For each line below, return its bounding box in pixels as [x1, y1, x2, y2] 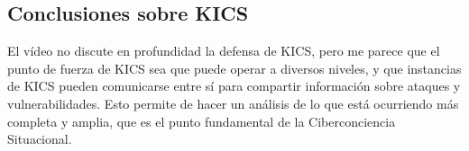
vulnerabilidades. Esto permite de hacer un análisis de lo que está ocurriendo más [7, 93, 459, 112]
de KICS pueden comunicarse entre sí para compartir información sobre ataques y [7, 76, 461, 95]
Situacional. [7, 129, 72, 148]
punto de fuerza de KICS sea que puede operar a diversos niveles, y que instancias [7, 58, 462, 77]
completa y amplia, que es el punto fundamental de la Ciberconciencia [7, 111, 396, 130]
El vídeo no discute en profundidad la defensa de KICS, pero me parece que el [7, 41, 440, 60]
